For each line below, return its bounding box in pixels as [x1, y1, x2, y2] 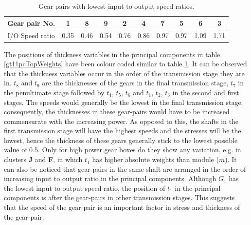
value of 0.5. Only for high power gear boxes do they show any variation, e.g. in [4, 144, 241, 155]
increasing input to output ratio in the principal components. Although [4, 173, 216, 184]
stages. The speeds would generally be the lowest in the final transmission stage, [4, 97, 243, 107]
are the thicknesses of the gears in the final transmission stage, [42, 78, 229, 88]
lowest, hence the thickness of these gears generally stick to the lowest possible [4, 135, 238, 145]
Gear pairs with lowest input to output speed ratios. [38, 1, 195, 11]
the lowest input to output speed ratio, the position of [4, 183, 165, 193]
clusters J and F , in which [4, 154, 83, 164]
